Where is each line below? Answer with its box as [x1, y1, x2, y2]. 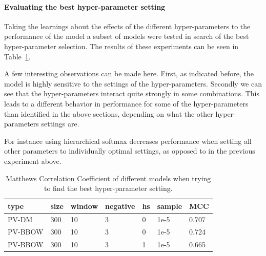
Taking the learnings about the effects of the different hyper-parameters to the [4, 20, 251, 31]
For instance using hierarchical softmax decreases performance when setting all [4, 135, 252, 146]
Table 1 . [4, 51, 31, 61]
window [70, 200, 98, 211]
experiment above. [4, 155, 62, 166]
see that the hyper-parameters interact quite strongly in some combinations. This [4, 88, 260, 99]
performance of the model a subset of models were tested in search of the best [4, 31, 249, 41]
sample [157, 200, 182, 211]
